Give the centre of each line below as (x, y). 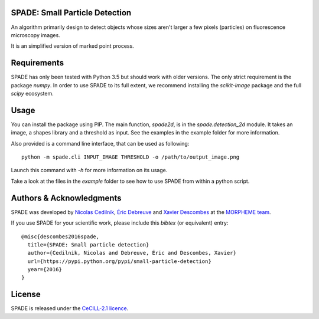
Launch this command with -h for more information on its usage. (89, 170)
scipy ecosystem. (32, 93)
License (26, 295)
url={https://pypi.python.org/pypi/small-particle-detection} (120, 261)
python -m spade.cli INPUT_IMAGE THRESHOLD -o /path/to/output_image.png (131, 157)
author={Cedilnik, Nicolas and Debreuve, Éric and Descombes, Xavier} (132, 253)
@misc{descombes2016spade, (61, 236)
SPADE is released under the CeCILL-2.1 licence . (70, 308)
